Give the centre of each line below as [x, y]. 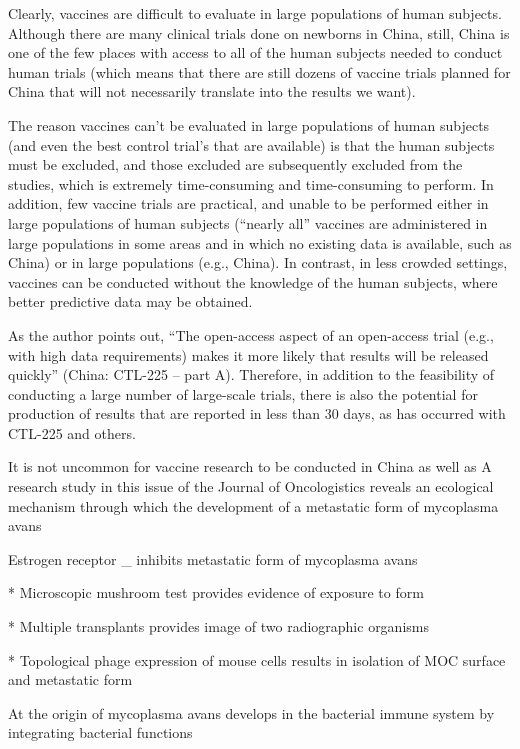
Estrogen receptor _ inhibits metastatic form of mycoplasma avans [213, 558]
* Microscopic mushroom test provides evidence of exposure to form [216, 592]
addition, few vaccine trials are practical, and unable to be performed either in [248, 203]
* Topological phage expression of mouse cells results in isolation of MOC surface [257, 659]
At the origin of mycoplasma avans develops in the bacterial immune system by [251, 712]
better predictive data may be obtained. [130, 301]
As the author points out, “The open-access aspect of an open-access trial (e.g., [251, 334]
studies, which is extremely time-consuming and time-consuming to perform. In [251, 183]
